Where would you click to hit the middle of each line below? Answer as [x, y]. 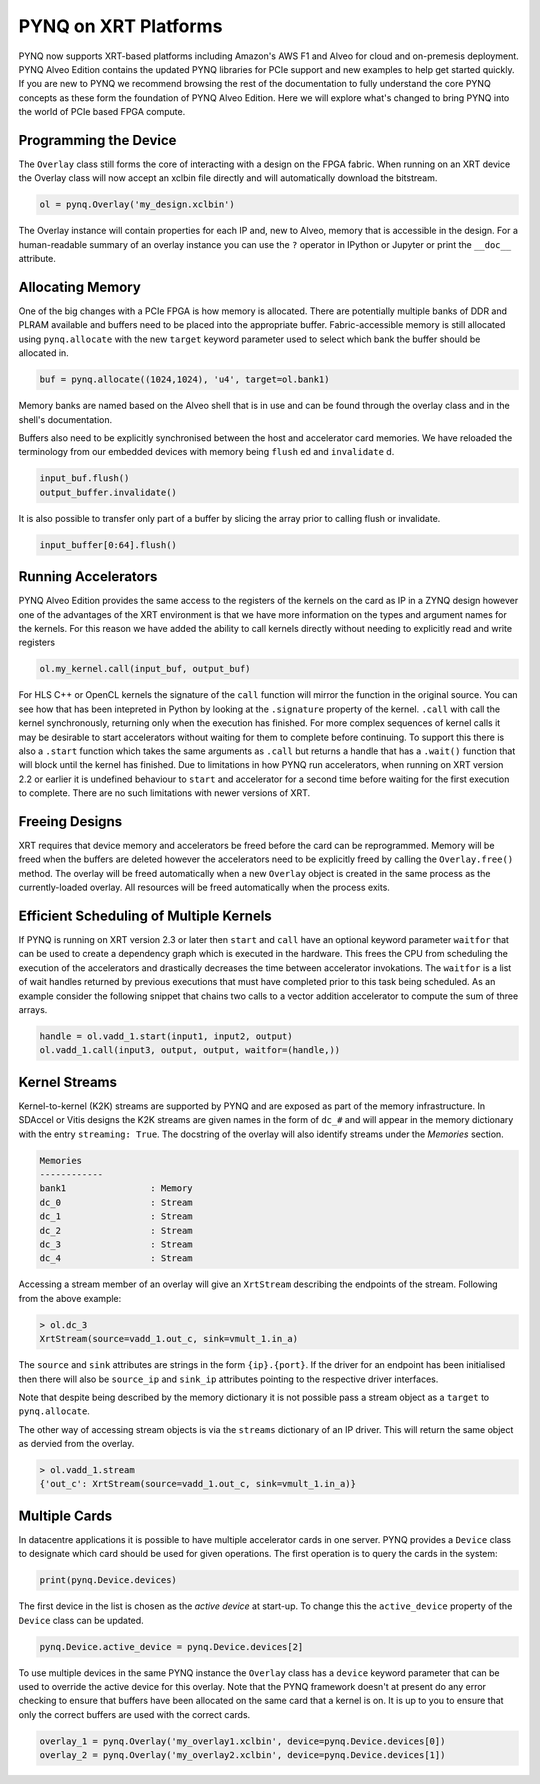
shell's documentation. [65, 419]
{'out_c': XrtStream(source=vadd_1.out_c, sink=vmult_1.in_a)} [198, 1484]
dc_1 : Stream [116, 1216]
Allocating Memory [80, 286]
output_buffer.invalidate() [108, 492]
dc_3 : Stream [116, 1244]
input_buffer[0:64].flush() [108, 544]
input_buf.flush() [84, 478]
